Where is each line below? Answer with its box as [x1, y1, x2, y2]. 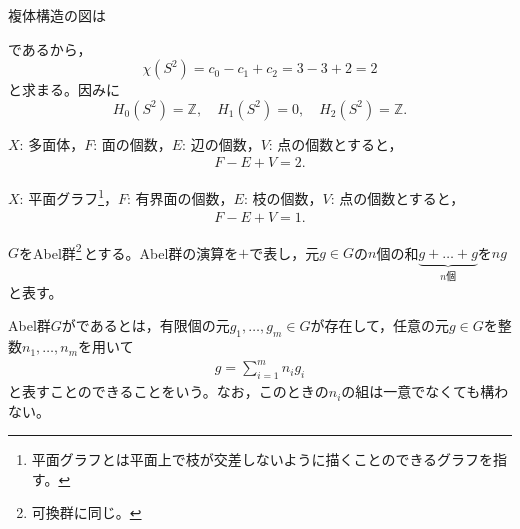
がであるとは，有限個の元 [61, 315, 230, 336]
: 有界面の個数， [127, 188, 234, 209]
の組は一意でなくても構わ [341, 381, 509, 402]
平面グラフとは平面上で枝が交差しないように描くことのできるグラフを [31, 449, 494, 470]
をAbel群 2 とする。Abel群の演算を [19, 239, 239, 263]
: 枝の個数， [243, 188, 323, 209]
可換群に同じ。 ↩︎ [31, 502, 142, 523]
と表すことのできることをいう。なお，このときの [8, 381, 329, 402]
